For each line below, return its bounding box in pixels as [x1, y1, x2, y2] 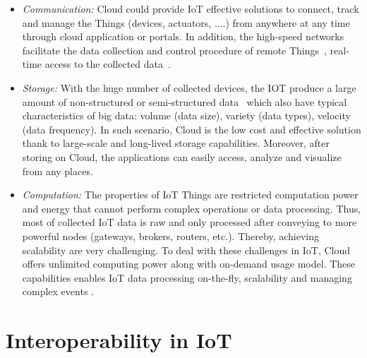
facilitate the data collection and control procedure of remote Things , [22, 42, 327, 57]
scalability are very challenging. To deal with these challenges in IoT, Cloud [22, 242, 351, 257]
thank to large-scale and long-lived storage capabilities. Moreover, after [22, 136, 330, 150]
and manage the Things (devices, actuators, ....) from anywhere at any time [22, 15, 350, 30]
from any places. [22, 163, 93, 178]
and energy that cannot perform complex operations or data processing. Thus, [22, 201, 361, 215]
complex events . [22, 284, 94, 299]
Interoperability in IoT [6, 326, 232, 354]
